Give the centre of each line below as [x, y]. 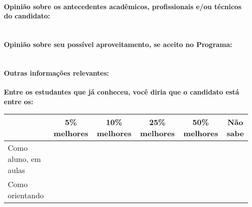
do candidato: [27, 16]
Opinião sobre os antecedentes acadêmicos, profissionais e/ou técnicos [123, 6]
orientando [26, 195]
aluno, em [24, 159]
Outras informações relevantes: [56, 72]
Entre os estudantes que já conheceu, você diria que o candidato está [122, 91]
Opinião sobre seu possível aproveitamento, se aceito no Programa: [118, 44]
